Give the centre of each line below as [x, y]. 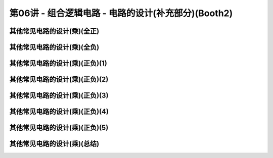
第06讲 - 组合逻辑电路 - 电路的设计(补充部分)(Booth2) [121, 13]
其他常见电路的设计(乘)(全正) [54, 31]
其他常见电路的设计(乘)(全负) [54, 47]
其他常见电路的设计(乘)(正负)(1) [58, 63]
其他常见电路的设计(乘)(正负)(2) [59, 80]
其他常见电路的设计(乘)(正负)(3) [59, 96]
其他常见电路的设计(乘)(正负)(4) [59, 112]
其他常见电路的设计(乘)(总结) [54, 144]
